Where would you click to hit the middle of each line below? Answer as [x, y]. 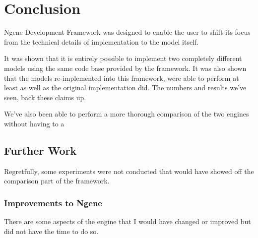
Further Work [40, 150]
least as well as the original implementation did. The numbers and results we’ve [125, 88]
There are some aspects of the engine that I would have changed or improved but [128, 221]
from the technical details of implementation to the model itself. [101, 41]
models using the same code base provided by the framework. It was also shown [125, 68]
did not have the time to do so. [51, 231]
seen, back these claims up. [45, 97]
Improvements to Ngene [53, 203]
